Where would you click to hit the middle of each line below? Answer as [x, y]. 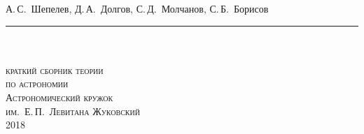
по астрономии [37, 83]
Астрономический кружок [59, 97]
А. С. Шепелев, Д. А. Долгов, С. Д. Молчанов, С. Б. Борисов [137, 8]
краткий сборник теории [55, 69]
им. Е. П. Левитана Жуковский [73, 111]
